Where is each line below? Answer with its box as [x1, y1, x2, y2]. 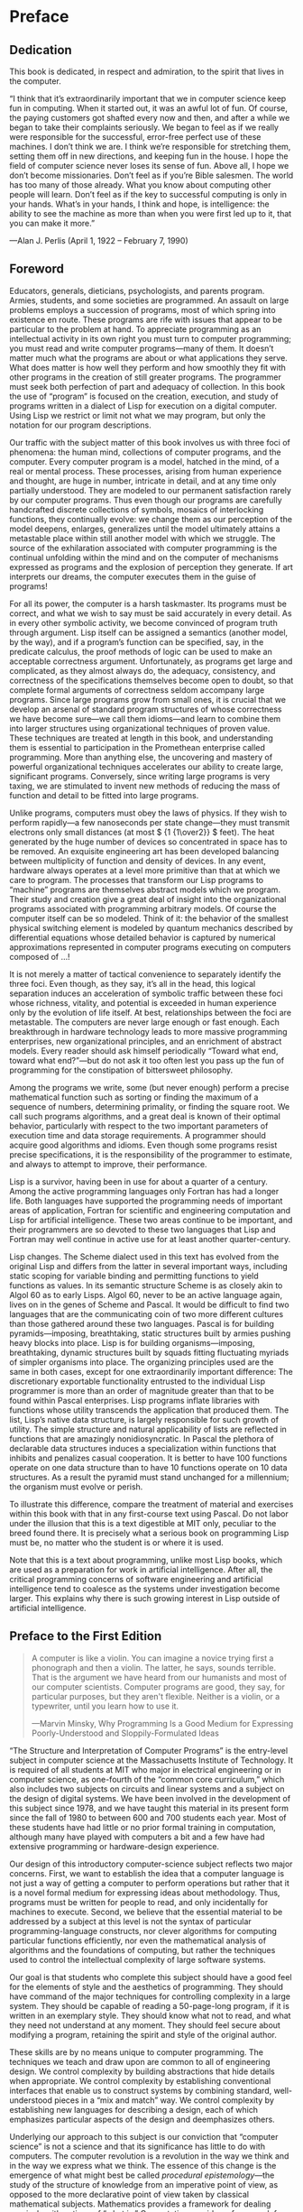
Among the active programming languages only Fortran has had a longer [9, 1185, 280, 1196]
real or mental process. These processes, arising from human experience [9, 465, 282, 476]
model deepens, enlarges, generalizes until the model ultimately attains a [9, 523, 281, 534]
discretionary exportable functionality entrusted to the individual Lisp [9, 1376, 266, 1387]
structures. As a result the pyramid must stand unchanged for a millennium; [9, 1471, 289, 1482]
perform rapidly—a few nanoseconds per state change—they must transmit [9, 816, 290, 827]
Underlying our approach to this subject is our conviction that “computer [9, 2131, 279, 2142]
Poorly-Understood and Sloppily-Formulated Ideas [31, 1728, 219, 1738]
